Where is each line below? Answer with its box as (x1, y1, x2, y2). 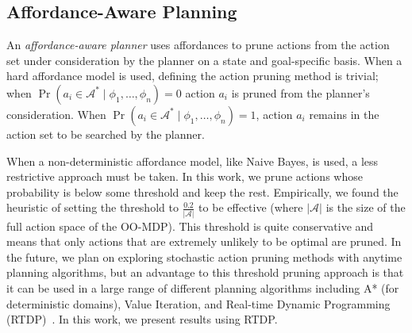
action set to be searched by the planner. (6, 125, 205, 142)
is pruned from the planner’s (231, 84, 370, 101)
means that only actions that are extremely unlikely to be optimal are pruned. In (6, 233, 402, 250)
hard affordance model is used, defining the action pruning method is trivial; (6, 67, 379, 84)
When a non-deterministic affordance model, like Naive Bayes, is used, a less (6, 152, 379, 169)
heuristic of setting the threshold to (6, 199, 179, 216)
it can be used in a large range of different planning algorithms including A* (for (6, 280, 399, 297)
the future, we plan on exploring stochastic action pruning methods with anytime (6, 248, 402, 265)
